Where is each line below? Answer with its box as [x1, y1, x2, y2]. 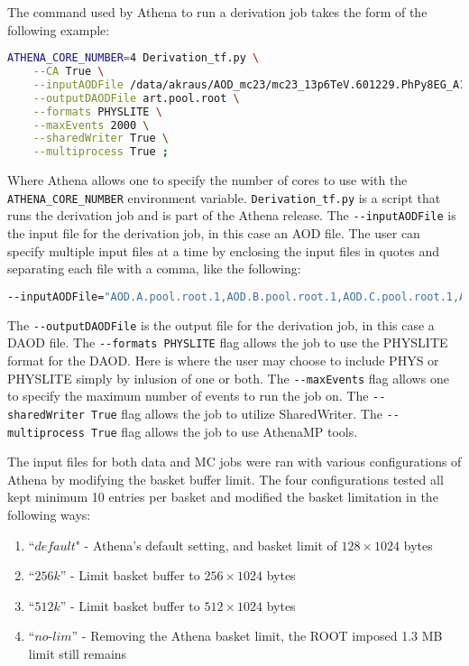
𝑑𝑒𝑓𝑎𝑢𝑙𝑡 [34, 540, 76, 553]
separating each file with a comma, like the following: [7, 259, 301, 278]
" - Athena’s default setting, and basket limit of [75, 535, 337, 554]
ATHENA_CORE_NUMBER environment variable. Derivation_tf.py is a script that [7, 188, 441, 207]
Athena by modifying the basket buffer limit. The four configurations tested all [7, 469, 444, 488]
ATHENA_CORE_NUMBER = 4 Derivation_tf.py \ [7, 51, 260, 65]
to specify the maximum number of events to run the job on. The [7, 386, 369, 405]
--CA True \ [32, 65, 105, 79]
